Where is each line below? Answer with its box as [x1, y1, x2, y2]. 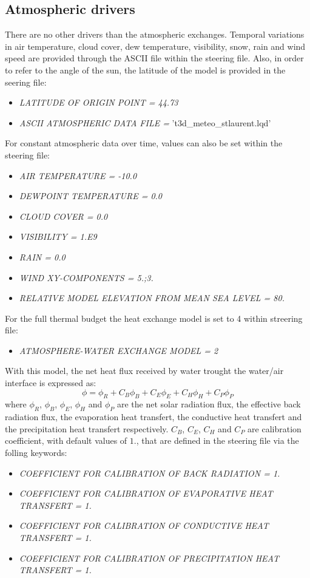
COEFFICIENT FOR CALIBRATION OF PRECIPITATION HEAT [19, 551, 279, 564]
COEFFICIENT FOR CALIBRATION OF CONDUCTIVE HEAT [19, 519, 269, 532]
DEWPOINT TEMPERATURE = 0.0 [19, 189, 162, 202]
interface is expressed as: [5, 376, 96, 389]
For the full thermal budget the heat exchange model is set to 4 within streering [5, 311, 303, 324]
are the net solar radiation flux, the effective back [117, 398, 301, 410]
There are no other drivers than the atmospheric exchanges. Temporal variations [5, 28, 305, 41]
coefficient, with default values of [5, 434, 127, 447]
